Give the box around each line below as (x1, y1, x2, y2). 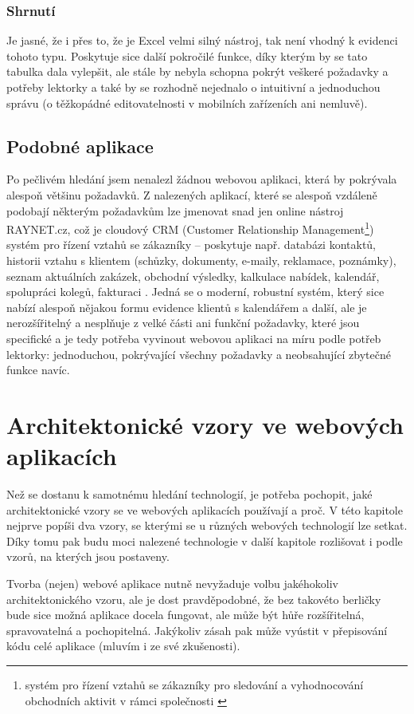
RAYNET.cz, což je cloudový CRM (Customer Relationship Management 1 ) (6, 219, 374, 237)
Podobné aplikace (6, 133, 154, 158)
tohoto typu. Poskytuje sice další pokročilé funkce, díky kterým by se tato (6, 47, 368, 64)
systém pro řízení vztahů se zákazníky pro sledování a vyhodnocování (25, 677, 364, 693)
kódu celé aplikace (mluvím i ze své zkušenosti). (6, 637, 240, 654)
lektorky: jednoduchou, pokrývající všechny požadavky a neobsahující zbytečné (6, 345, 391, 362)
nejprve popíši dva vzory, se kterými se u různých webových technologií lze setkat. (6, 517, 408, 534)
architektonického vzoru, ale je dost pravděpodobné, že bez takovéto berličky (6, 590, 381, 607)
